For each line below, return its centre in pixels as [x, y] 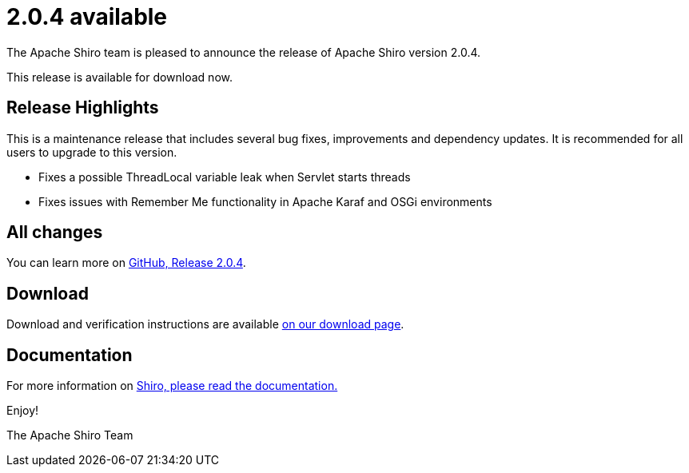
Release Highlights [83, 108]
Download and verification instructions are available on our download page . [205, 324]
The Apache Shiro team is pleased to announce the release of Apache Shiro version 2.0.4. [244, 52]
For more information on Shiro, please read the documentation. [172, 386]
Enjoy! [23, 411]
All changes [55, 233]
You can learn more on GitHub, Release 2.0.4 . [126, 263]
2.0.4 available [87, 17]
